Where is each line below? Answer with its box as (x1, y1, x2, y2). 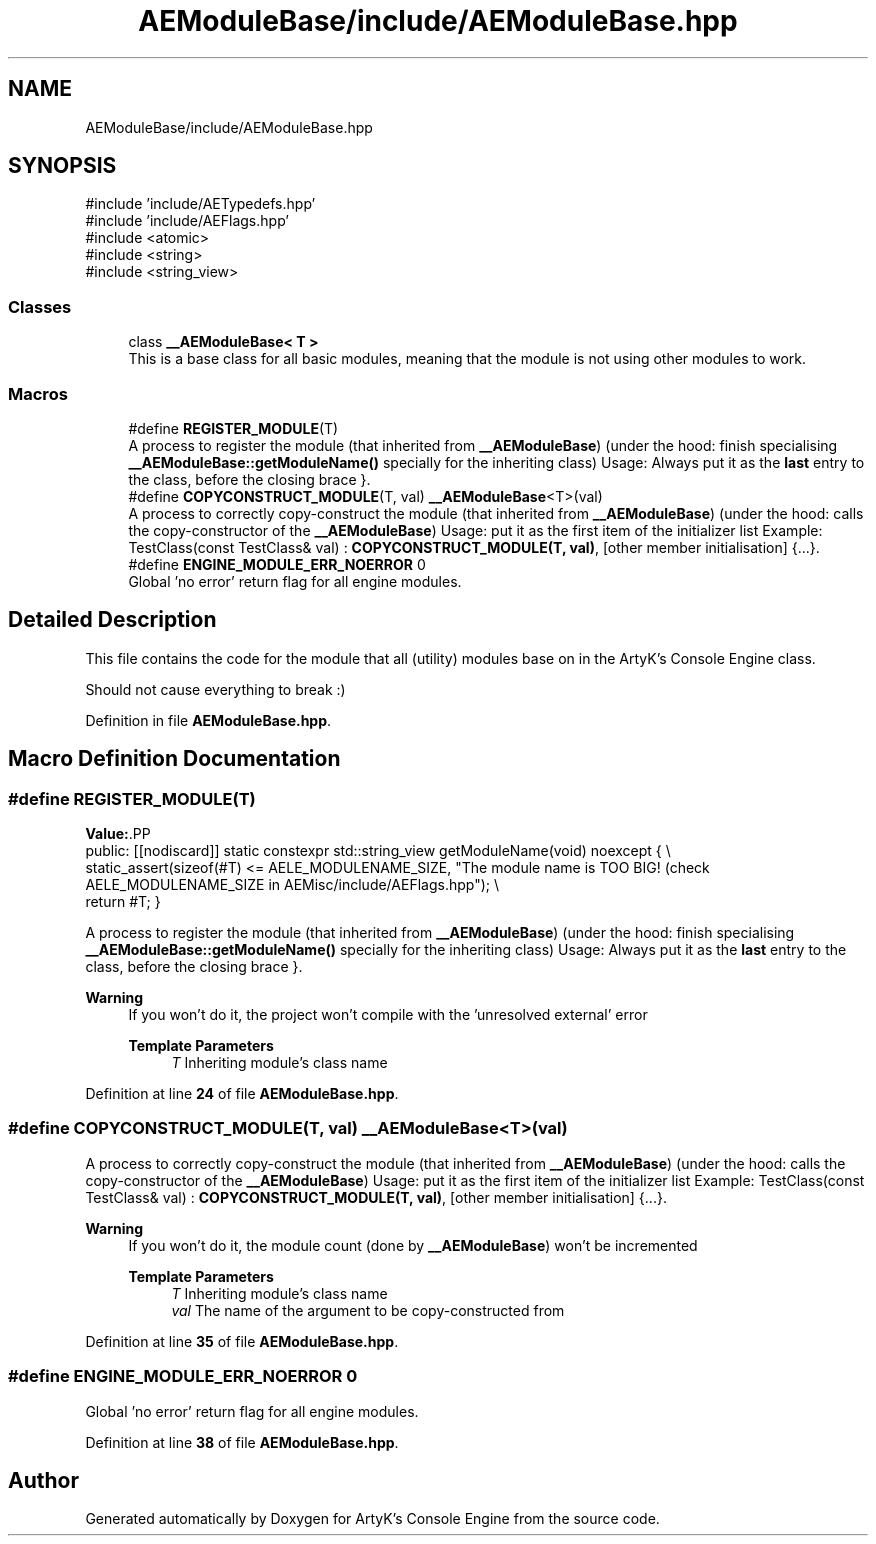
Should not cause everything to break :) (85, 680, 346, 698)
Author (8, 1467, 79, 1493)
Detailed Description (8, 607, 217, 633)
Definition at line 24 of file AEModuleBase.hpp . (85, 1085, 399, 1102)
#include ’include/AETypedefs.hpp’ (85, 195, 316, 213)
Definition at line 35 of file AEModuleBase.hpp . (85, 1332, 399, 1350)
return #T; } (85, 893, 161, 910)
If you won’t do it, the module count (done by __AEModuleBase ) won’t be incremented (128, 1236, 698, 1254)
